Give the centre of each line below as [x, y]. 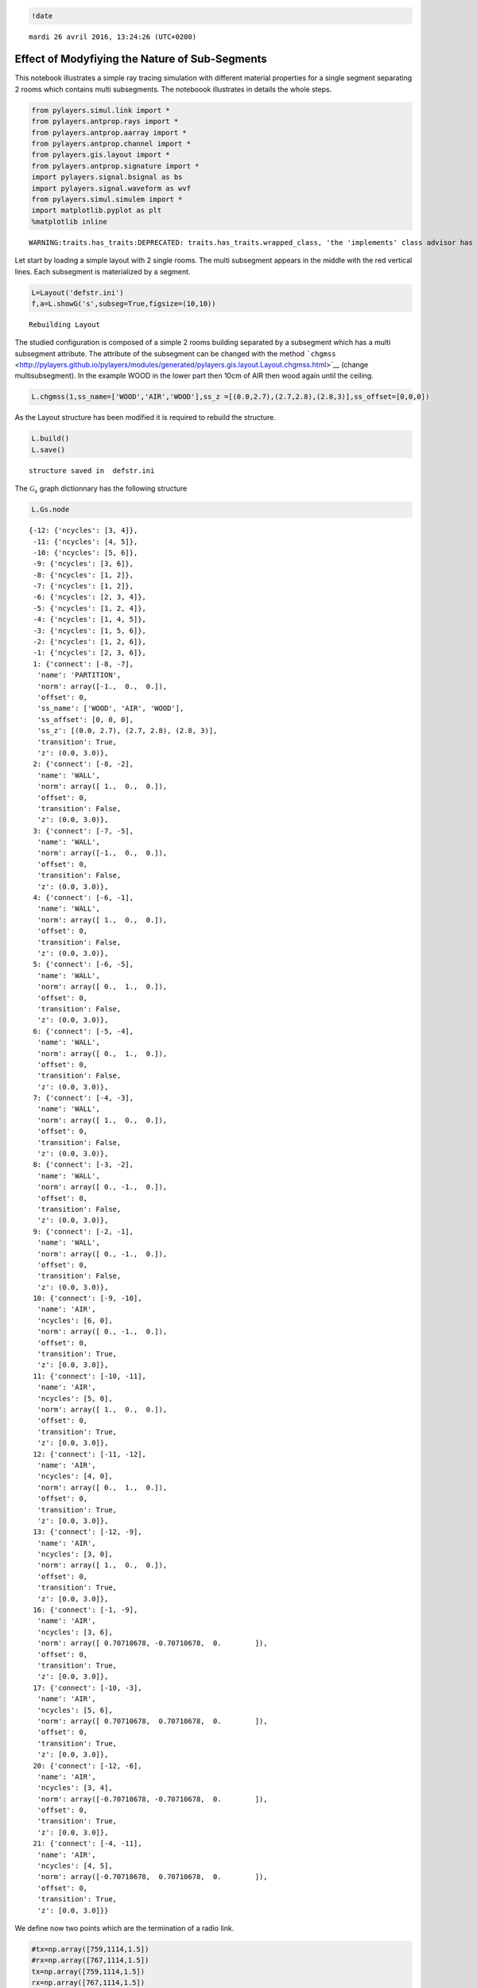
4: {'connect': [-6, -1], [83, 898]
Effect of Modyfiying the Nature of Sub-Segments [141, 59]
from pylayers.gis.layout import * [101, 155]
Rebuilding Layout [65, 324]
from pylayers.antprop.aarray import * [109, 132]
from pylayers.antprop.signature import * [115, 166]
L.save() [48, 450]
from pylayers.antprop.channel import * [111, 144]
